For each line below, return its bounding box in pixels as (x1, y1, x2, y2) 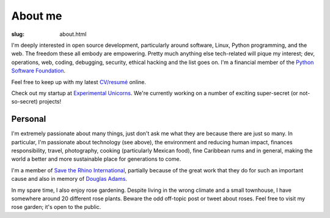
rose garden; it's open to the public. (11, 203, 101, 211)
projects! (38, 98, 62, 105)
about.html (59, 30, 87, 38)
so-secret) (11, 98, 38, 105)
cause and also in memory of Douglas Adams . (11, 175, 128, 183)
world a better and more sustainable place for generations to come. (11, 155, 182, 163)
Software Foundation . (11, 67, 66, 74)
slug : (11, 30, 24, 38)
